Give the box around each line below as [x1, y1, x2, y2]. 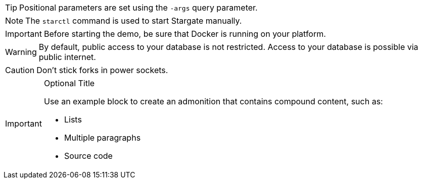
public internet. [38, 52, 96, 62]
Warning [5, 47, 37, 57]
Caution [5, 65, 35, 75]
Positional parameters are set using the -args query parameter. [19, 3, 258, 13]
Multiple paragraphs [64, 133, 141, 143]
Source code [64, 151, 113, 161]
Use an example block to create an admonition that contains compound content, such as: [43, 96, 383, 106]
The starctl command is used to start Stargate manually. [25, 16, 242, 26]
